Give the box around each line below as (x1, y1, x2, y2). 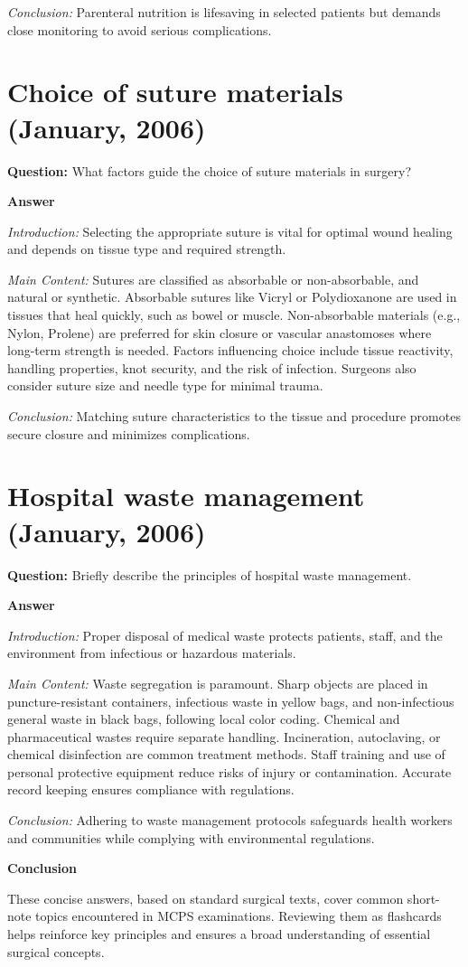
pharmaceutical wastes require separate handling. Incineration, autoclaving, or (7, 727, 441, 746)
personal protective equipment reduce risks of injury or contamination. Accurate (7, 762, 452, 781)
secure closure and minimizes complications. (7, 424, 250, 443)
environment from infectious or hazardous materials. (7, 643, 296, 662)
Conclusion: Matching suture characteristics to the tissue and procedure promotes (7, 407, 461, 426)
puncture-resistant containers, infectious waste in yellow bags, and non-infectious (7, 691, 454, 710)
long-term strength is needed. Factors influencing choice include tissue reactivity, (7, 341, 454, 360)
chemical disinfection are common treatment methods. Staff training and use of (7, 745, 445, 764)
